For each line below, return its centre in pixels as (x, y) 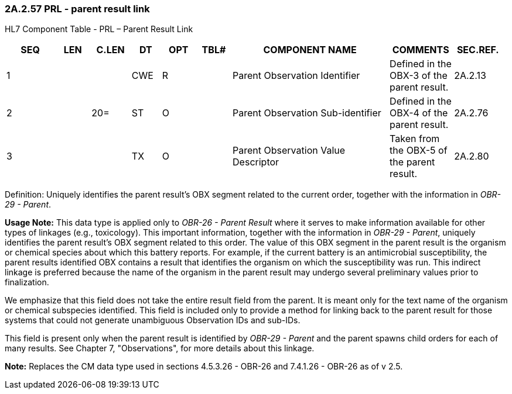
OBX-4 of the (419, 113)
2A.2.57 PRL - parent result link (77, 9)
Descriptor (256, 162)
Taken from (415, 139)
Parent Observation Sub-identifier (307, 113)
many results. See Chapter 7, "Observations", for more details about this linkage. (160, 348)
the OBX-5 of (419, 151)
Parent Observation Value (289, 151)
